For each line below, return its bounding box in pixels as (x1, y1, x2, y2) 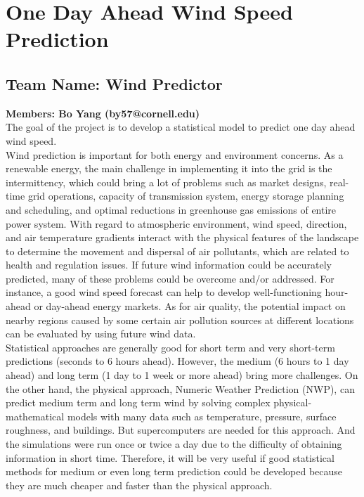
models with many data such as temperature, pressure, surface (67, 408, 337, 423)
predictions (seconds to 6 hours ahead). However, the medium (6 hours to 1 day (6, 354, 349, 368)
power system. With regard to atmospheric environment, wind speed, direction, (6, 216, 347, 231)
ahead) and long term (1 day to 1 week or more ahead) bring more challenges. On (6, 368, 358, 382)
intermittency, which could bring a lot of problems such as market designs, (6, 174, 327, 189)
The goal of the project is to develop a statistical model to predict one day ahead (6, 120, 356, 134)
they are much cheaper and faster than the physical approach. (6, 477, 273, 492)
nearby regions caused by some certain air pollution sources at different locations (6, 312, 354, 327)
